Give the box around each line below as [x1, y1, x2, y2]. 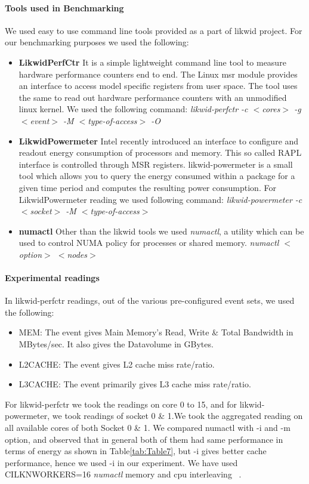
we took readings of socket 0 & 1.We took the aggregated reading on [52, 409, 303, 422]
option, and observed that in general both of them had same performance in [5, 433, 283, 445]
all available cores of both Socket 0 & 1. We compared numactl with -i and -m [5, 421, 291, 434]
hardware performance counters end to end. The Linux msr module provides [18, 67, 298, 80]
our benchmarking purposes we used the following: [5, 36, 189, 48]
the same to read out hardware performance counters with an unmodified [18, 91, 287, 103]
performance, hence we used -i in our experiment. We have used [5, 456, 238, 468]
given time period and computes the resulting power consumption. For [18, 181, 276, 193]
